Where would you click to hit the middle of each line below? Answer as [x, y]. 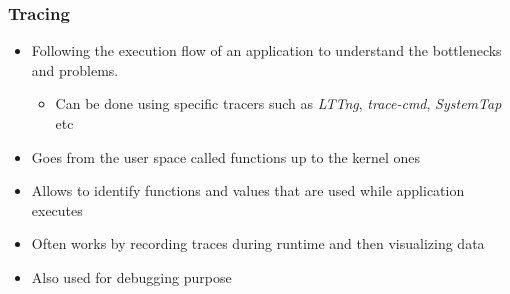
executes [57, 209]
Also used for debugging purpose [131, 276]
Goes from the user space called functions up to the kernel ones [226, 156]
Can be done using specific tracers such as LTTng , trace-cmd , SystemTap [278, 103]
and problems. [75, 69]
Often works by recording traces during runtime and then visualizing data [258, 243]
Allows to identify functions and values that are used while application [248, 190]
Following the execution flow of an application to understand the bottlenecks [266, 50]
